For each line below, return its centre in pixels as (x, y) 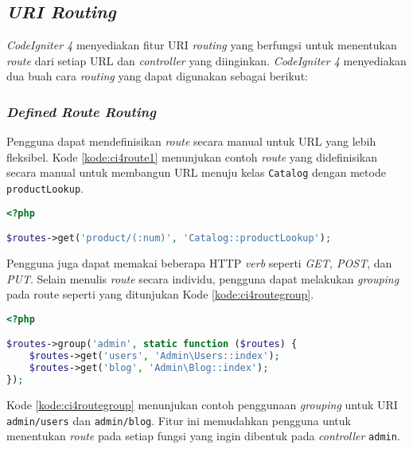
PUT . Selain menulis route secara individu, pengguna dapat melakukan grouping (203, 278)
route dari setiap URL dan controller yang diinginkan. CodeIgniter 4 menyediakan (206, 60)
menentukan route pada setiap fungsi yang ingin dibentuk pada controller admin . (203, 436)
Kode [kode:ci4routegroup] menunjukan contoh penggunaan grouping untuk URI (202, 404)
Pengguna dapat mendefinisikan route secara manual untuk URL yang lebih (191, 141)
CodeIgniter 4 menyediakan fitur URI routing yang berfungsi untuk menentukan (202, 45)
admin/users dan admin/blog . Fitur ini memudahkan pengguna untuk (179, 420)
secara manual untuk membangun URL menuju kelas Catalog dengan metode (196, 172)
